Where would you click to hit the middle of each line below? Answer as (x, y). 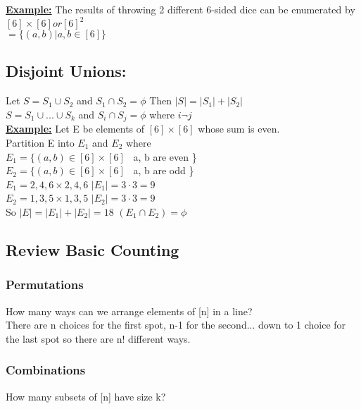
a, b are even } (165, 156)
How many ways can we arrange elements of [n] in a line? (129, 311)
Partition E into (40, 142)
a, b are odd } (164, 170)
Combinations (46, 370)
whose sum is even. (239, 129)
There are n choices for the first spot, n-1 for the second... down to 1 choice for (176, 325)
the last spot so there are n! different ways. (98, 338)
